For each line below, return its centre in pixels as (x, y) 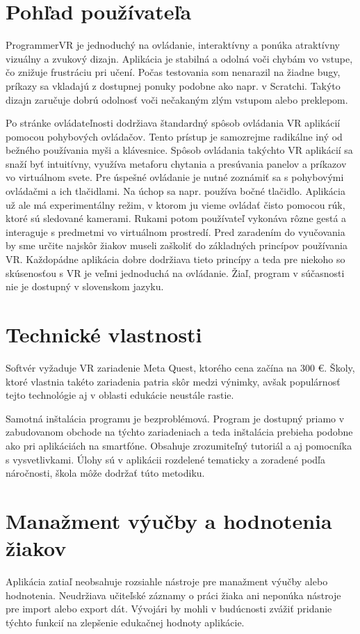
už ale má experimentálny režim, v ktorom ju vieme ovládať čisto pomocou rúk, (175, 204)
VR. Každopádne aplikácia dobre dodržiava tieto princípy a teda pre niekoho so (175, 259)
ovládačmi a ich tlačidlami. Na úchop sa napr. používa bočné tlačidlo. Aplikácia (175, 191)
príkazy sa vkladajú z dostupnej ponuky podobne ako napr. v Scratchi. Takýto (173, 85)
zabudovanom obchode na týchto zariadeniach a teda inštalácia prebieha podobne (179, 432)
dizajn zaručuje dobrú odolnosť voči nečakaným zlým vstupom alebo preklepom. (177, 99)
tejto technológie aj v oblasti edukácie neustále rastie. (120, 395)
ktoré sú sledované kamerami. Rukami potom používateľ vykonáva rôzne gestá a (176, 218)
